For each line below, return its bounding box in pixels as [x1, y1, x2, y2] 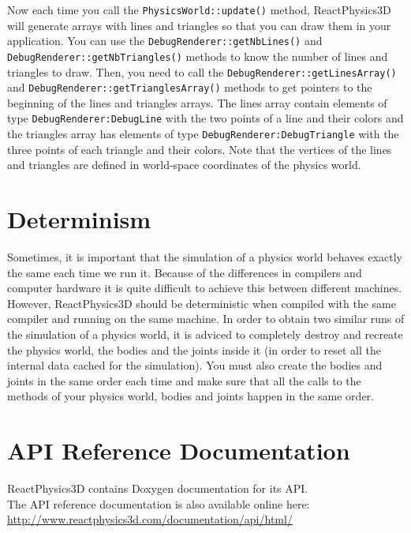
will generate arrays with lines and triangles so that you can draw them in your [7, 17, 391, 33]
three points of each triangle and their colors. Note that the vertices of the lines [7, 141, 392, 157]
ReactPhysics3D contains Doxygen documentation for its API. [7, 480, 308, 497]
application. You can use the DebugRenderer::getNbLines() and [7, 32, 323, 49]
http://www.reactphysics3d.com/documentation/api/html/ [7, 511, 293, 527]
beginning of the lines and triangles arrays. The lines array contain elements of [7, 94, 387, 111]
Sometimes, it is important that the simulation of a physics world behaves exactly [7, 249, 403, 265]
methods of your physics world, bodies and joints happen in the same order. [7, 388, 374, 404]
